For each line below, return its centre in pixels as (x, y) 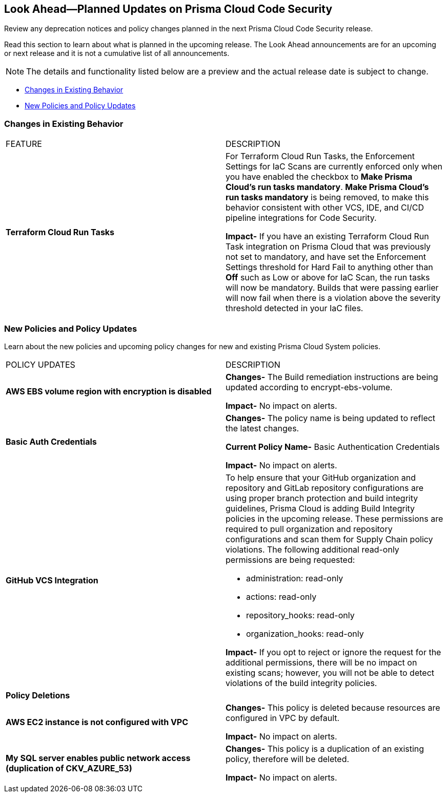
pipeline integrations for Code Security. (301, 218)
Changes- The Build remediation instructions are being (332, 377)
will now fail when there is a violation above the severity (333, 298)
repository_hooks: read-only (300, 615)
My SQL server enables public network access (98, 758)
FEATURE (24, 144)
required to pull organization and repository (309, 529)
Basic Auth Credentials (51, 441)
